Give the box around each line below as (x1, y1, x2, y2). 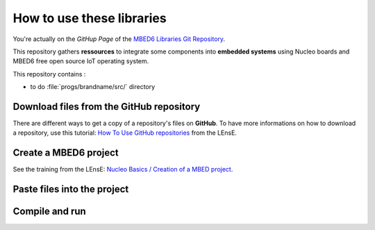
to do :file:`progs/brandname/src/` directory (30, 83, 156, 91)
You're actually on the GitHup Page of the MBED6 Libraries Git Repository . (12, 35, 226, 43)
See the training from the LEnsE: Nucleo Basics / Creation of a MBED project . (12, 165, 233, 174)
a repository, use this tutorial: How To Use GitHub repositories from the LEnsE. (12, 129, 237, 137)
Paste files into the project (12, 183, 129, 195)
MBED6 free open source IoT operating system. (12, 57, 149, 65)
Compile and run (12, 206, 86, 217)
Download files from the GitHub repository (12, 101, 201, 113)
